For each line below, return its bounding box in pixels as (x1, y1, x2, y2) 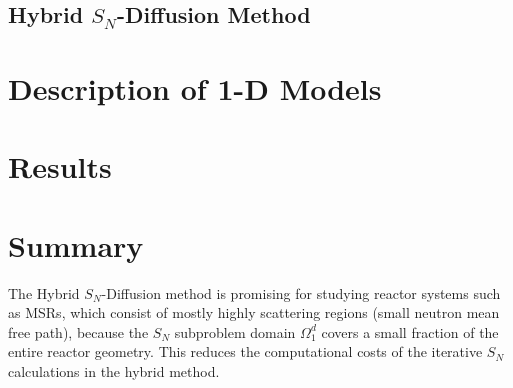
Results (8, 146, 112, 187)
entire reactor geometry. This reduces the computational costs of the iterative (8, 341, 483, 362)
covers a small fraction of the (321, 321, 499, 342)
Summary (8, 224, 144, 265)
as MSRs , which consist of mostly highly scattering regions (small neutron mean (8, 302, 500, 323)
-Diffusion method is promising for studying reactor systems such (101, 282, 501, 303)
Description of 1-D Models (8, 67, 382, 108)
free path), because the (8, 321, 149, 342)
